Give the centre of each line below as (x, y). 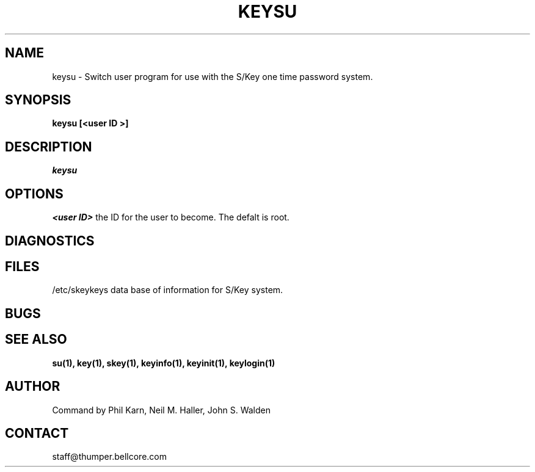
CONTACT (37, 433)
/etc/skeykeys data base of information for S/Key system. (168, 290)
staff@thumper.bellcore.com (109, 457)
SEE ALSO (36, 339)
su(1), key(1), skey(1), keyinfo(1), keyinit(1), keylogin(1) (164, 363)
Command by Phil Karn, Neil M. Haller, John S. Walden (162, 410)
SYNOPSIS (38, 100)
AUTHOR (33, 387)
